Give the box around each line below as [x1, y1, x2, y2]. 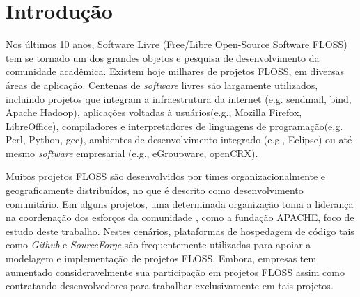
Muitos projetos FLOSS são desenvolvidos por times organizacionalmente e [6, 169, 326, 184]
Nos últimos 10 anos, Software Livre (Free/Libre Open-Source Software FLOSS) [6, 37, 347, 51]
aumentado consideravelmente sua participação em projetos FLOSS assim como [6, 264, 345, 279]
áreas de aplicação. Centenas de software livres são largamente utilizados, [6, 77, 318, 92]
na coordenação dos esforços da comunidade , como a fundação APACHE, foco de [6, 210, 354, 225]
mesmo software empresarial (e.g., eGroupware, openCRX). [6, 145, 258, 160]
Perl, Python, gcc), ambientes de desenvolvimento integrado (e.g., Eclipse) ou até [6, 132, 352, 147]
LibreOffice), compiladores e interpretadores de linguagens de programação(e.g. [6, 118, 343, 133]
